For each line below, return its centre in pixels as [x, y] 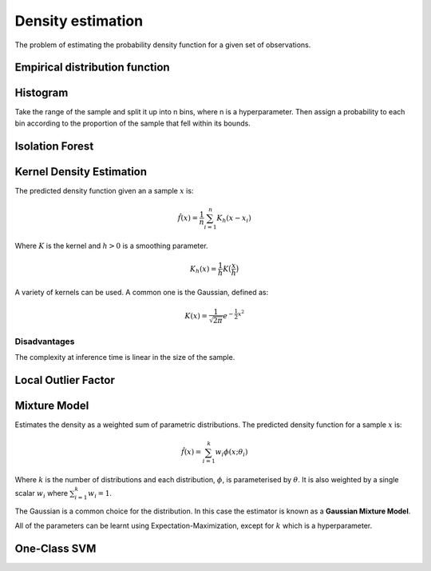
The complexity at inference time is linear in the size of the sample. [125, 357]
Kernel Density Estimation [81, 172]
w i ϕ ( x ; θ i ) [231, 453]
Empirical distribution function [93, 68]
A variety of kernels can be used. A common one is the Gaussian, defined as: [142, 292]
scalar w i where [41, 494]
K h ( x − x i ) [234, 218]
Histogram [42, 93]
